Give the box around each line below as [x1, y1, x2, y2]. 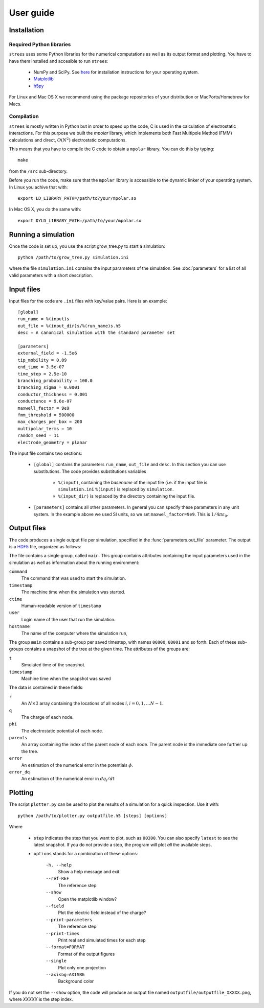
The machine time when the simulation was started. [21, 589, 126, 595]
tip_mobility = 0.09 [18, 357, 67, 363]
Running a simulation [9, 230, 75, 238]
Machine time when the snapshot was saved [21, 676, 111, 681]
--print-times [45, 931, 80, 936]
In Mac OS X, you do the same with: [9, 206, 81, 212]
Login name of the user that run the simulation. [21, 616, 116, 622]
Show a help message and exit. [58, 869, 121, 875]
